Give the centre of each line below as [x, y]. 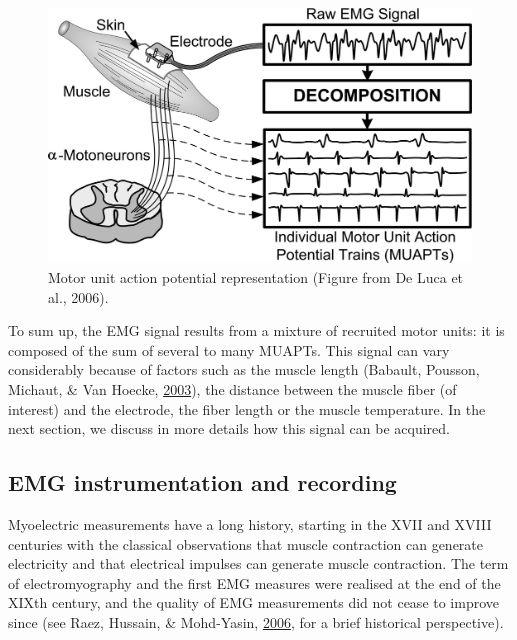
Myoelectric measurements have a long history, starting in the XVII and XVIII [250, 524]
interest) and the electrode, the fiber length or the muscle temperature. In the [247, 408]
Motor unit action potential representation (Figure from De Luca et [256, 277]
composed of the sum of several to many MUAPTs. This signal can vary [229, 349]
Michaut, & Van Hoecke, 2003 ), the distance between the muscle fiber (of [232, 389]
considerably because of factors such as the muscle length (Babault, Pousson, [244, 369]
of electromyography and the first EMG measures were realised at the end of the [254, 582]
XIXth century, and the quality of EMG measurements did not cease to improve [254, 602]
